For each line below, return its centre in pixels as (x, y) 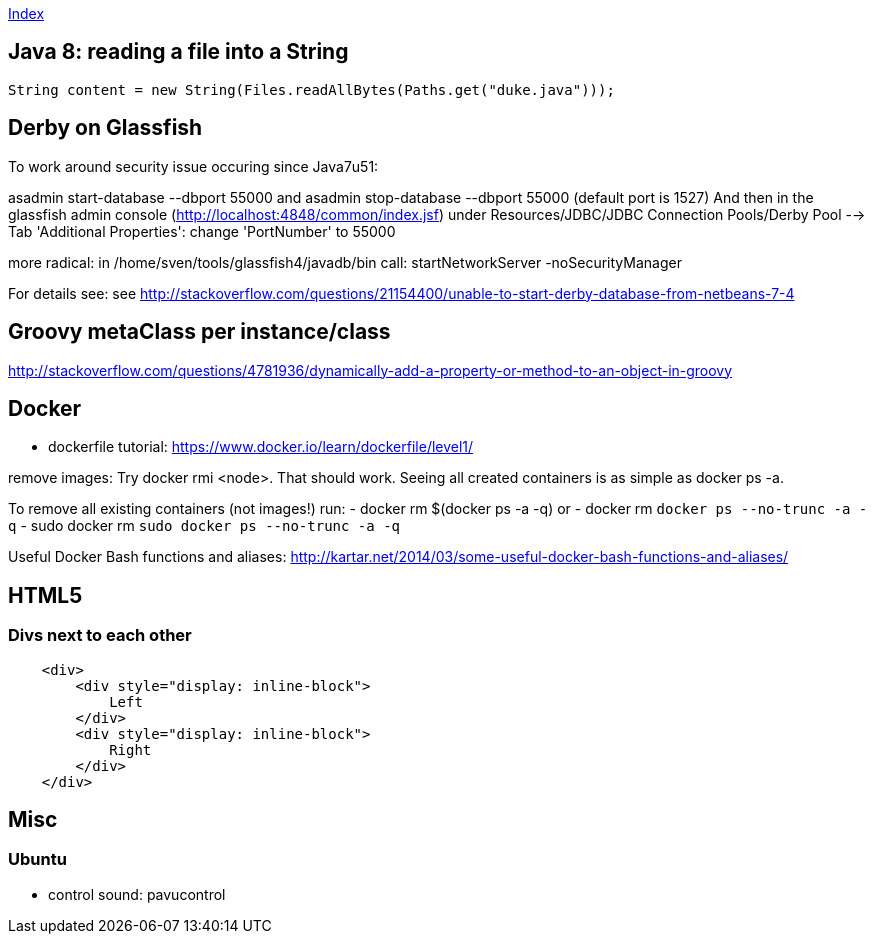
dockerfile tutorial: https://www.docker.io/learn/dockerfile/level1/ (261, 447)
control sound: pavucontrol (137, 894)
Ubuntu (37, 859)
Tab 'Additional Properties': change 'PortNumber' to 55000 (202, 231)
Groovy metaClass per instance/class (199, 332)
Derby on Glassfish (105, 128)
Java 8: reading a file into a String (178, 52)
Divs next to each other (100, 635)
